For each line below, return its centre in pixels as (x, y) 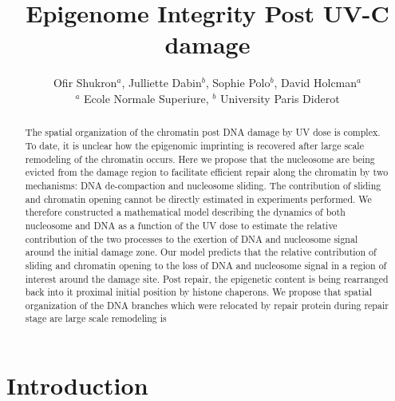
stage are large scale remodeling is (96, 318)
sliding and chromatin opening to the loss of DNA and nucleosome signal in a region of (206, 265)
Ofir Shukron (85, 83)
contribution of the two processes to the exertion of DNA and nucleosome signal (192, 238)
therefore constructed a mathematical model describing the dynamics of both (185, 212)
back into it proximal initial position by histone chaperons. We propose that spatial (198, 292)
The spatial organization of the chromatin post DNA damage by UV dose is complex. (203, 132)
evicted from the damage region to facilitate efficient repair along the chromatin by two (207, 172)
